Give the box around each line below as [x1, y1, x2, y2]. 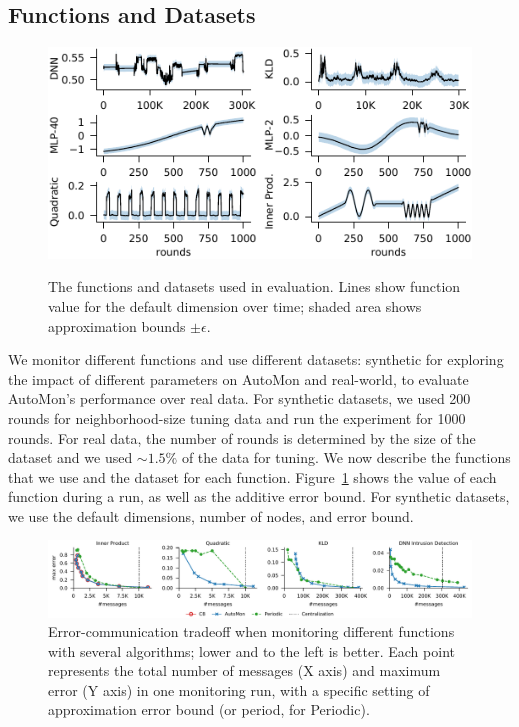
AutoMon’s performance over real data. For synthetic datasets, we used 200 [8, 388, 471, 409]
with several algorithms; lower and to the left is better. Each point [48, 640, 455, 661]
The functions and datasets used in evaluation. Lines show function [48, 276, 461, 297]
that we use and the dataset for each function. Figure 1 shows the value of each [8, 466, 497, 487]
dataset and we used [8, 447, 133, 468]
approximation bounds [48, 315, 186, 336]
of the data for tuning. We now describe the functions [181, 447, 511, 468]
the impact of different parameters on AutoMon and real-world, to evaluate [8, 368, 469, 389]
